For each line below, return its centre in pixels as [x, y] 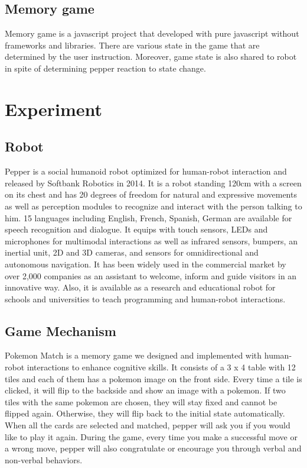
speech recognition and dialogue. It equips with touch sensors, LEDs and [136, 229]
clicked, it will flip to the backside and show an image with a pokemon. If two [145, 390]
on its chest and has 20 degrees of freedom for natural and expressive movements [151, 194]
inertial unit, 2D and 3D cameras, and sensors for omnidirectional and [132, 252]
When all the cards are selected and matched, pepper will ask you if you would [148, 425]
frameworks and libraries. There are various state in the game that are [132, 45]
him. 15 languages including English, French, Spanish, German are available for [148, 217]
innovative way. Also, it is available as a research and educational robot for [140, 287]
